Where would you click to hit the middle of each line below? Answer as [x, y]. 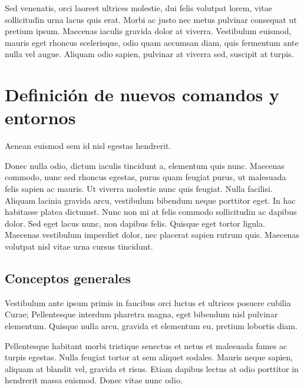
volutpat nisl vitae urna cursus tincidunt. [79, 246]
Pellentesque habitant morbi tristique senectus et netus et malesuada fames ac [146, 345]
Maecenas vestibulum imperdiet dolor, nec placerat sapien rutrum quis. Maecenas [152, 235]
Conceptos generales [68, 278]
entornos [40, 117]
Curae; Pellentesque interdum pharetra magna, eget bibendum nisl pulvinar [141, 314]
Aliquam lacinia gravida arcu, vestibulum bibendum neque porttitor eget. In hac [150, 200]
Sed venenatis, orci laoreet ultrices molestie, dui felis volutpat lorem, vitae [138, 8]
